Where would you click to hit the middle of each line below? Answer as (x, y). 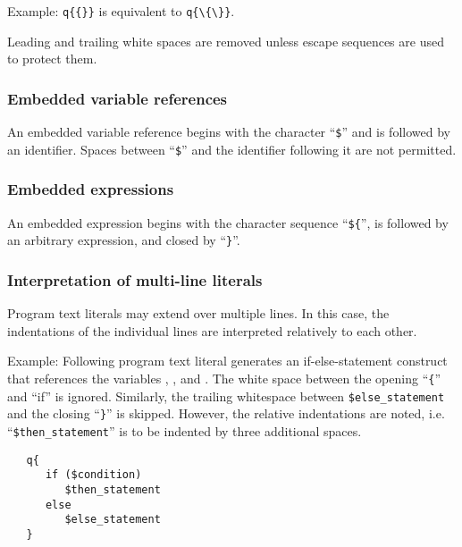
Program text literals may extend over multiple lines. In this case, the (198, 313)
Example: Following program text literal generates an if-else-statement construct (227, 361)
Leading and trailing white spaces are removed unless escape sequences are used (226, 41)
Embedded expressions (91, 189)
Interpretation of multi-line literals (135, 279)
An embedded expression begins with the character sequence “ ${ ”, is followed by (228, 222)
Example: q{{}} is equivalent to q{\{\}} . (121, 11)
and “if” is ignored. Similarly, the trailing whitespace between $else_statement (226, 396)
